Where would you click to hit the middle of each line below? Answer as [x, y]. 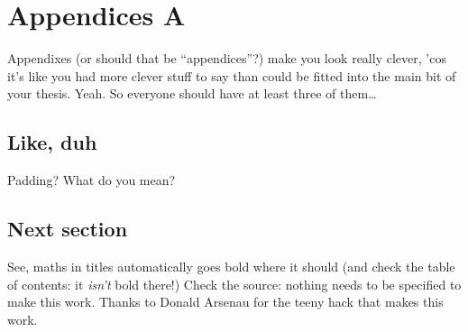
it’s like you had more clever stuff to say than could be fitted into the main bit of [232, 75]
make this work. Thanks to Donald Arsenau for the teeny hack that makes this [225, 302]
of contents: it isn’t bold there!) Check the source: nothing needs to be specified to [234, 284]
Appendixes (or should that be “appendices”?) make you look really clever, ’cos [227, 58]
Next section [68, 229]
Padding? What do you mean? [92, 180]
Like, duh [52, 142]
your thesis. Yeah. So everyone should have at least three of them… [192, 93]
